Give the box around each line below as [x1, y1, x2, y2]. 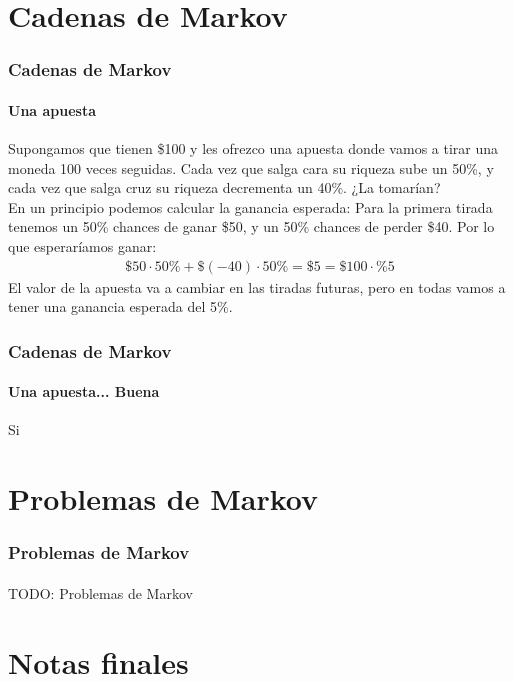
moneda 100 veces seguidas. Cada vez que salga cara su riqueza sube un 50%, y [8, 157, 494, 178]
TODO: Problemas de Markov [8, 582, 193, 603]
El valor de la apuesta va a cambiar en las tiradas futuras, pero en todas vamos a [8, 276, 506, 297]
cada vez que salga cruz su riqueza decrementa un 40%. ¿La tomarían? [8, 177, 441, 198]
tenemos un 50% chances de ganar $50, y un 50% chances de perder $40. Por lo [8, 216, 495, 237]
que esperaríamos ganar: [8, 235, 157, 256]
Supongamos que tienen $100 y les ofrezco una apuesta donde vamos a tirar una [8, 138, 499, 159]
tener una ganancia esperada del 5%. [8, 296, 233, 317]
